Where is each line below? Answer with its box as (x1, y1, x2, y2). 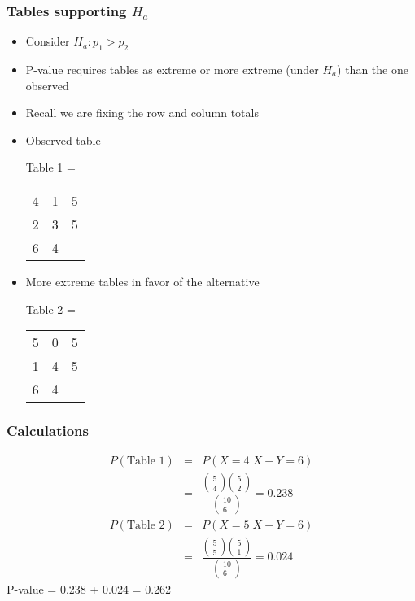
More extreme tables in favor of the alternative (25, 272, 260, 290)
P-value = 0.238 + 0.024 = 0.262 (7, 580, 172, 597)
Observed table (25, 131, 101, 148)
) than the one (337, 61, 408, 78)
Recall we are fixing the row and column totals (25, 104, 259, 121)
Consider (25, 33, 70, 50)
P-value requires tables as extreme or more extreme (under (25, 61, 319, 78)
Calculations (7, 420, 89, 441)
